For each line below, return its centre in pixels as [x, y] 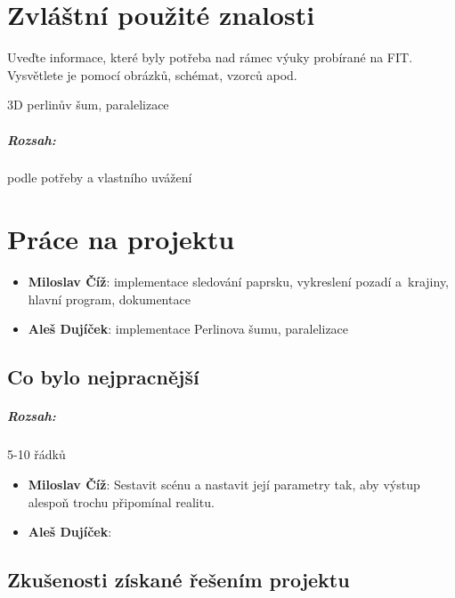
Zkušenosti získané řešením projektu [179, 580]
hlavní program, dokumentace [109, 299]
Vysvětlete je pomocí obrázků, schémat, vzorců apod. [152, 74]
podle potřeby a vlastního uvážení [100, 178]
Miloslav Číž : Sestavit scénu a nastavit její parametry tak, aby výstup [224, 484]
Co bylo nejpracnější [103, 377]
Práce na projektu [121, 239]
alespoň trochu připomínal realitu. [121, 501]
